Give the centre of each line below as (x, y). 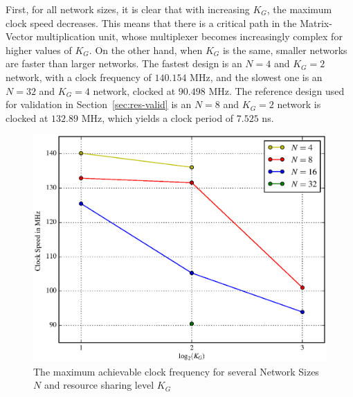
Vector (19, 36)
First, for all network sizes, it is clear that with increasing (128, 9)
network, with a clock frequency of (79, 77)
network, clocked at (134, 90)
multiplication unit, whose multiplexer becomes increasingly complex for (189, 36)
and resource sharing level (99, 385)
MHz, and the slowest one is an (256, 77)
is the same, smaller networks (285, 50)
